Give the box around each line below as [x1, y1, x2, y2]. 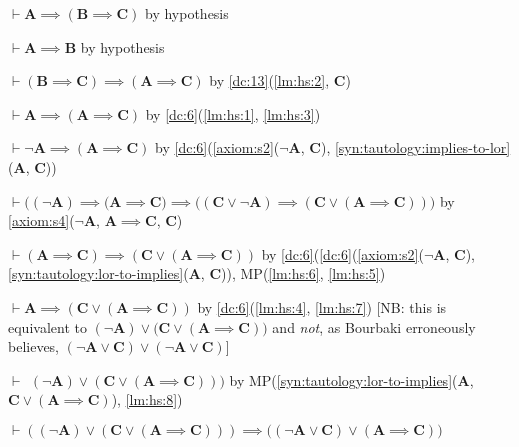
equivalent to [8, 316, 87, 337]
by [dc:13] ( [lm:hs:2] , [209, 70, 330, 91]
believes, [8, 336, 60, 357]
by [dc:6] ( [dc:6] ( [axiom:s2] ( [261, 243, 424, 264]
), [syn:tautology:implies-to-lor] [320, 137, 511, 158]
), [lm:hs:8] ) [111, 389, 183, 410]
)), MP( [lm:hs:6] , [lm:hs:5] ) [221, 263, 386, 284]
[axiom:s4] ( [8, 210, 75, 231]
